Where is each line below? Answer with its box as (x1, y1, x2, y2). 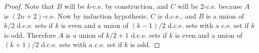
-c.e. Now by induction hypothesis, (43, 10, 148, 21)
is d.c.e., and (157, 10, 196, 21)
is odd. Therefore (4, 29, 56, 40)
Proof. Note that (4, 1, 55, 11)
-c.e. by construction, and (90, 1, 168, 11)
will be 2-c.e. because (177, 1, 243, 11)
